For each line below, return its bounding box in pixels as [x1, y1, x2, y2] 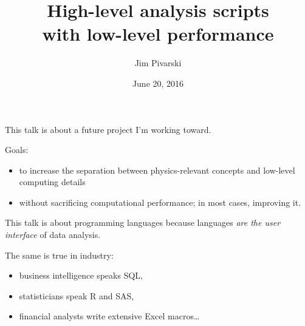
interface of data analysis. [5, 228, 101, 241]
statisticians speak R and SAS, [19, 289, 134, 302]
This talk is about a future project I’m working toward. [5, 123, 211, 135]
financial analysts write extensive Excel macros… [19, 310, 200, 322]
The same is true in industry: [5, 248, 114, 261]
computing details [19, 175, 86, 188]
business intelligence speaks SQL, [19, 269, 143, 282]
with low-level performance [42, 21, 274, 46]
